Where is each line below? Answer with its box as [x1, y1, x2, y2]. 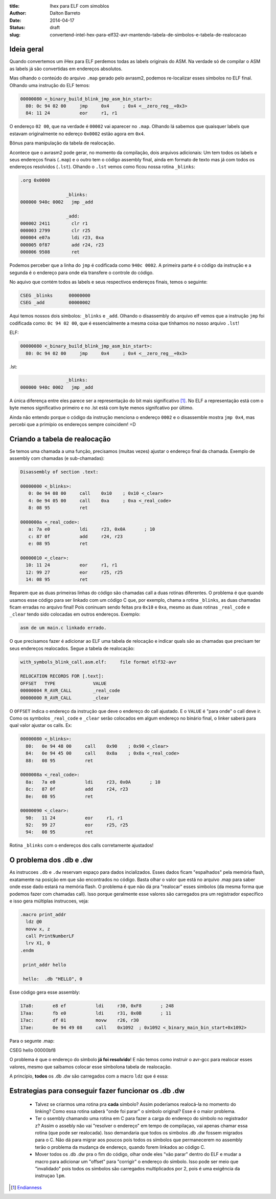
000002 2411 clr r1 [20, 220, 88, 226]
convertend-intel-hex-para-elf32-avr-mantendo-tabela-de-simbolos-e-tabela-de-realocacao [50, 31, 247, 38]
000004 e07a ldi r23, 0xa [20, 235, 104, 241]
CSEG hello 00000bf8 [9, 1047, 56, 1053]
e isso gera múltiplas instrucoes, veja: [9, 898, 89, 904]
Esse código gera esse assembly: [9, 989, 80, 996]
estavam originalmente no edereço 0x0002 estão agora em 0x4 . [9, 131, 145, 137]
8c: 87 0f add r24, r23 [26, 786, 128, 792]
